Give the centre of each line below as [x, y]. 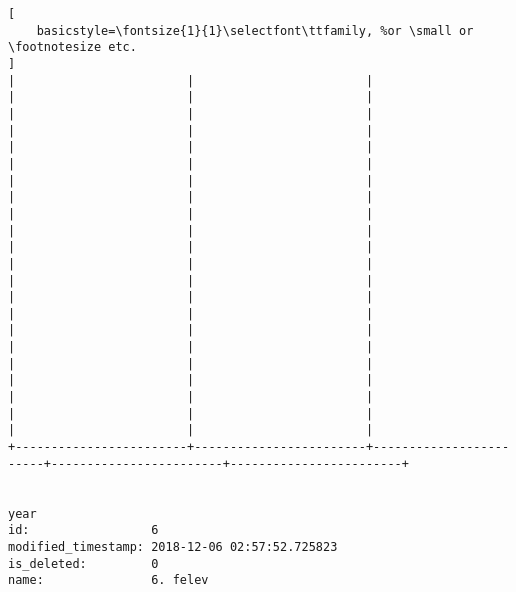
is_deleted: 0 [83, 563]
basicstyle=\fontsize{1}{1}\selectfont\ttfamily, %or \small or [255, 30]
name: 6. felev [108, 580]
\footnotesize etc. [72, 47]
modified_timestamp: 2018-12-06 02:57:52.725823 [173, 547]
